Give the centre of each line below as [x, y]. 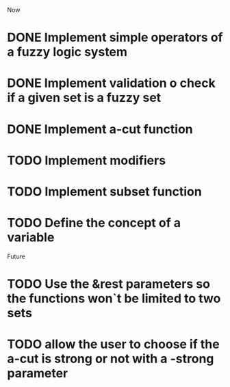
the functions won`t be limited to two [114, 298]
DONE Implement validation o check [111, 83]
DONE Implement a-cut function [100, 129]
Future [16, 256]
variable [31, 238]
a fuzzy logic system [67, 52]
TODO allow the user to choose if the [114, 344]
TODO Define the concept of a [94, 223]
